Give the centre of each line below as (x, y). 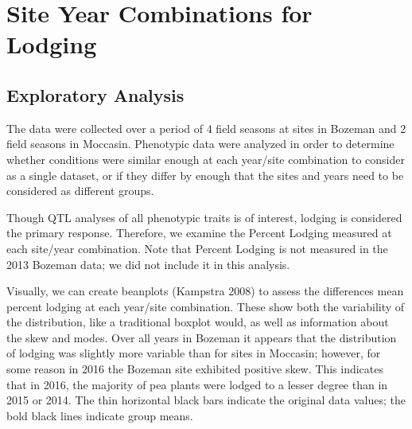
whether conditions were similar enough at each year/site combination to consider (206, 159)
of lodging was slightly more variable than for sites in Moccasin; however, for (194, 353)
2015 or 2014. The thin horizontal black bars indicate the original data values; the (206, 400)
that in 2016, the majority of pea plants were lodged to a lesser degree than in (197, 384)
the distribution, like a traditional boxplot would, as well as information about (198, 322)
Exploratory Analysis (95, 94)
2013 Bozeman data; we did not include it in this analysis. (148, 264)
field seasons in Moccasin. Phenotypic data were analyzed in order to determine (200, 144)
